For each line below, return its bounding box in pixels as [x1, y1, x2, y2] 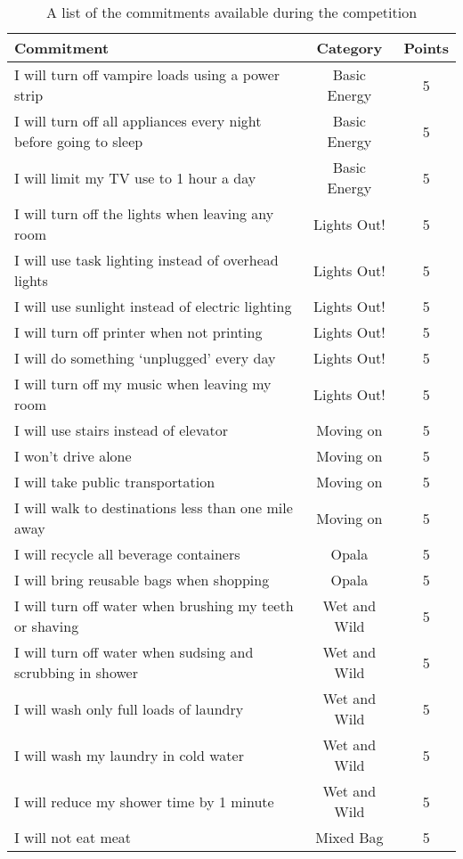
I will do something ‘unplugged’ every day [14, 348, 276, 368]
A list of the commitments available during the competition [45, 2, 418, 22]
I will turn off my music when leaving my [14, 373, 272, 394]
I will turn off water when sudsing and [14, 642, 254, 662]
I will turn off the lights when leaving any [14, 203, 274, 224]
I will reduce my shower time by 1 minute [14, 790, 274, 812]
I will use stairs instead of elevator [14, 420, 228, 440]
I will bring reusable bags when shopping [14, 569, 270, 590]
